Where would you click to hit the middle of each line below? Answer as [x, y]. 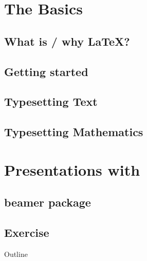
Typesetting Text [51, 101]
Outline [16, 254]
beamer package [48, 202]
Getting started [46, 71]
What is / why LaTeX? [67, 41]
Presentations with [72, 169]
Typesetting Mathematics [74, 132]
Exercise [27, 232]
